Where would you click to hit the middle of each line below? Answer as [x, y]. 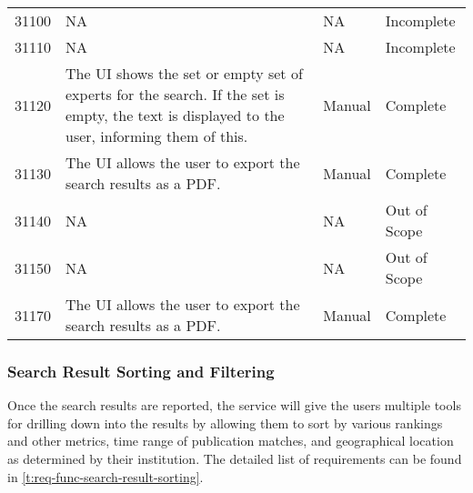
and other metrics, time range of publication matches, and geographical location [231, 441]
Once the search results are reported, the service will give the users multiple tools [234, 405]
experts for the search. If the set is [175, 94]
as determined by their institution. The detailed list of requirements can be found [235, 458]
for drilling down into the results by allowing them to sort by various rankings [225, 423]
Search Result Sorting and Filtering [141, 371]
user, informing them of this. [157, 136]
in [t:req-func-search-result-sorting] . [106, 476]
